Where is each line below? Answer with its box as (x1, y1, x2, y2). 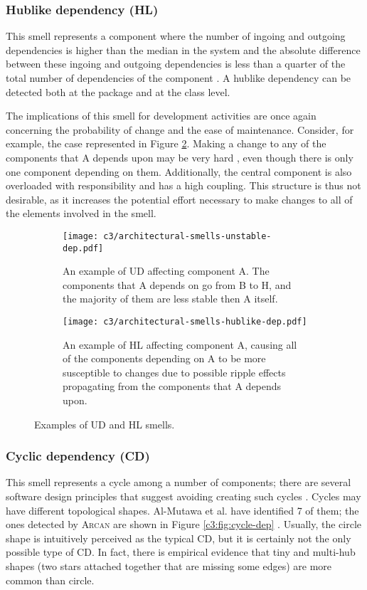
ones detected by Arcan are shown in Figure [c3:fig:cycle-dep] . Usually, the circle (6, 517, 362, 532)
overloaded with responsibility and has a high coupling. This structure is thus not (6, 178, 361, 193)
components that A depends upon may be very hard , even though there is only (6, 149, 353, 164)
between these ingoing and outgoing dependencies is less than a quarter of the (6, 56, 346, 71)
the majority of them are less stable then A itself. (63, 291, 278, 306)
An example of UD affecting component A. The (63, 263, 270, 278)
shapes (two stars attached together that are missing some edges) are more (6, 559, 332, 574)
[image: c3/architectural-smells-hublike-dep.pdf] (63, 317, 307, 327)
